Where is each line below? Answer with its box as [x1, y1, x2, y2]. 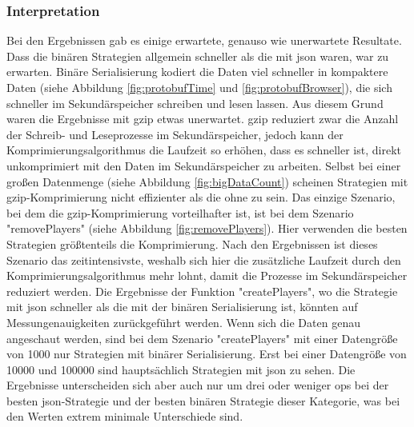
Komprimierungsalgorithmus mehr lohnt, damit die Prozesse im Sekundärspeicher [6, 267, 408, 284]
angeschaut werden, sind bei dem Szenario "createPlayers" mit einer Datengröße [6, 329, 398, 346]
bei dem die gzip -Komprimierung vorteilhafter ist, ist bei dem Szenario [6, 204, 354, 221]
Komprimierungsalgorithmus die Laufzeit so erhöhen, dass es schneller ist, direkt [6, 142, 401, 158]
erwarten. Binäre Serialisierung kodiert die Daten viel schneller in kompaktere [6, 63, 388, 80]
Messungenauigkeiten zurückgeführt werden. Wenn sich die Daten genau [6, 313, 360, 330]
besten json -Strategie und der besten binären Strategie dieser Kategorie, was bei [6, 392, 400, 409]
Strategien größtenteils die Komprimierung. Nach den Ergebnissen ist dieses [6, 235, 378, 252]
